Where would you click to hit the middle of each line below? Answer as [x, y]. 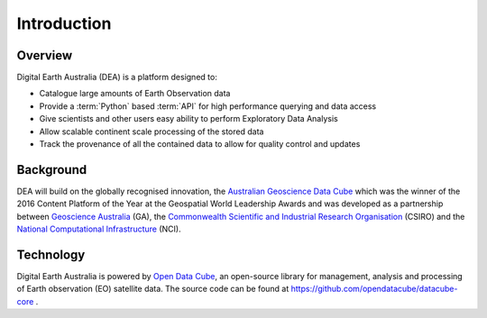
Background [52, 170]
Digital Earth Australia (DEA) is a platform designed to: [117, 77]
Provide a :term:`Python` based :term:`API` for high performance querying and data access [208, 106]
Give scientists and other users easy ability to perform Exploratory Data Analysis [188, 119]
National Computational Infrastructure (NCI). [99, 229]
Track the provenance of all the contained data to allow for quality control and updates [200, 144]
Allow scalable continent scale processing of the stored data [152, 132]
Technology [51, 254]
